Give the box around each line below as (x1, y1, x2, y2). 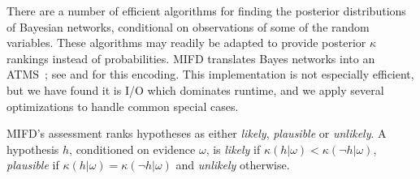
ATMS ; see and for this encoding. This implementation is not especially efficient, (6, 66, 414, 83)
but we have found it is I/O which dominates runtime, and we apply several (6, 81, 384, 98)
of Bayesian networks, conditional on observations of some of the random (6, 18, 370, 35)
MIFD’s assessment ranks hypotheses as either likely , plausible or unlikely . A (6, 125, 387, 142)
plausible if (6, 156, 59, 173)
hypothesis (6, 140, 59, 157)
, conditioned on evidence (69, 140, 196, 157)
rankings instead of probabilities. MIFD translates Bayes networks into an (6, 49, 375, 66)
